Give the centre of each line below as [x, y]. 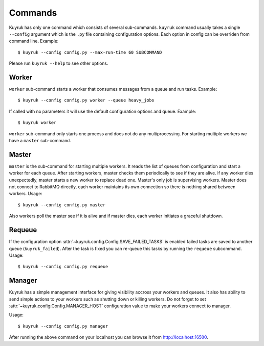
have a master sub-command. [40, 140]
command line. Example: [34, 41]
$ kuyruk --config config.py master [62, 205]
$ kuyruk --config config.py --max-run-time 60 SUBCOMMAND [90, 52]
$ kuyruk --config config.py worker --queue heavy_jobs [86, 100]
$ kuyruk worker [37, 123]
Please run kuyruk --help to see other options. [59, 63]
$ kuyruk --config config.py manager [63, 326]
